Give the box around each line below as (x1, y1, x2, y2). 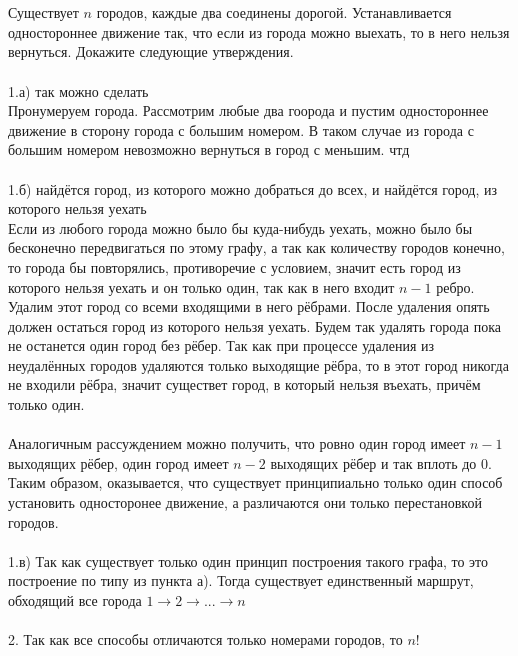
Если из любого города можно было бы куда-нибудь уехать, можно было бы (8, 217, 473, 238)
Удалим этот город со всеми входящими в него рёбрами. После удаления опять (8, 296, 490, 317)
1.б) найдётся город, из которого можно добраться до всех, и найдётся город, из (8, 178, 498, 199)
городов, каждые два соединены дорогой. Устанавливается (96, 2, 452, 23)
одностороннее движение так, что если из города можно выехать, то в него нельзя (8, 21, 510, 42)
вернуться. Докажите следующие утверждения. (8, 41, 294, 62)
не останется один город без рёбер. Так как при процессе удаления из (8, 335, 435, 356)
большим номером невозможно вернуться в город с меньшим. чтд (8, 139, 410, 160)
